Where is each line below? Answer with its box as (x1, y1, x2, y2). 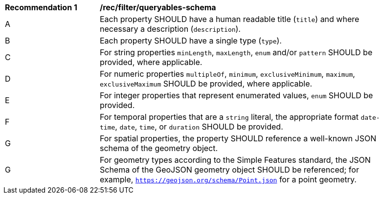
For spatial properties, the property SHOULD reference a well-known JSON (100, 133, 377, 143)
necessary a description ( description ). (100, 24, 241, 34)
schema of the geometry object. (100, 143, 218, 153)
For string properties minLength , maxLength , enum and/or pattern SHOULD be (100, 47, 373, 57)
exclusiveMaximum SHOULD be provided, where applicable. (100, 79, 313, 88)
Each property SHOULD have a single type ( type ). (100, 36, 282, 45)
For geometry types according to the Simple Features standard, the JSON (100, 155, 371, 165)
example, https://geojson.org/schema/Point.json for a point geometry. (100, 175, 357, 184)
